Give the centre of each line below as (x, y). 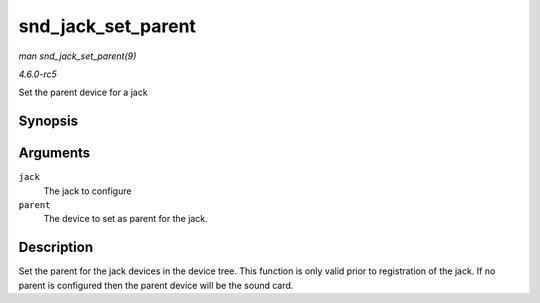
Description (56, 247)
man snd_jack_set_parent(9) (77, 56)
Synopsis (48, 121)
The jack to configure (87, 191)
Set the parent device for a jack (83, 92)
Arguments (54, 153)
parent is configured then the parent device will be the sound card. (156, 285)
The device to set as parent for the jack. (126, 219)
